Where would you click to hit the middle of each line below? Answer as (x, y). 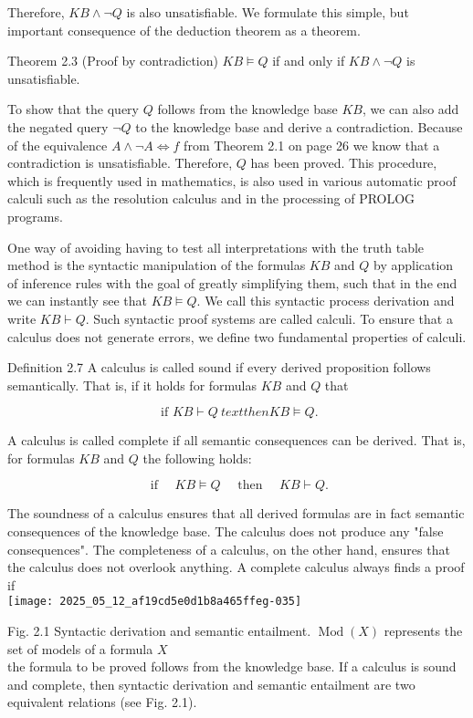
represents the (423, 631)
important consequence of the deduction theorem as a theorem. (184, 30)
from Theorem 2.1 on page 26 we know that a (312, 145)
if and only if (309, 61)
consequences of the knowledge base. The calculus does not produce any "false (226, 531)
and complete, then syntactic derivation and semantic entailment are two (211, 684)
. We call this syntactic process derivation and (326, 301)
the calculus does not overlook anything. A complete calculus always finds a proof (236, 567)
